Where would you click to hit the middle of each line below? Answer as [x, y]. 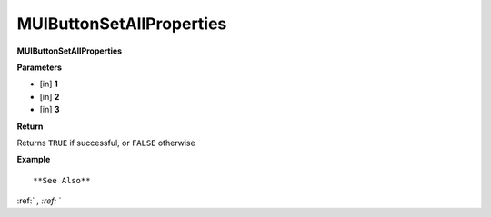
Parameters [40, 67]
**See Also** [62, 180]
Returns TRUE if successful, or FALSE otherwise [106, 143]
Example [34, 160]
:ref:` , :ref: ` [39, 201]
